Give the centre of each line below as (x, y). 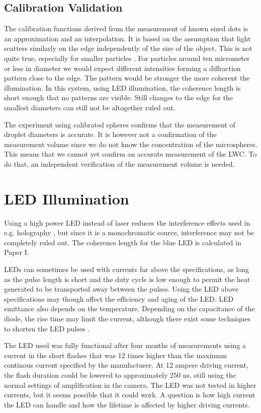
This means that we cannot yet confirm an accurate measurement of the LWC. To (130, 154)
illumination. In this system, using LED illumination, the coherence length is (122, 87)
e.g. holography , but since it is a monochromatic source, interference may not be (129, 232)
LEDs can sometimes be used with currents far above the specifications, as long (126, 269)
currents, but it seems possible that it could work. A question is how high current (130, 395)
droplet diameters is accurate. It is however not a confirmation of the (110, 134)
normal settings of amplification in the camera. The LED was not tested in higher (130, 385)
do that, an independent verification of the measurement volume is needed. (119, 163)
